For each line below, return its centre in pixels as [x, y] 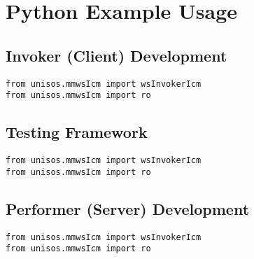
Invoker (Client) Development [117, 55]
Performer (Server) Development [128, 208]
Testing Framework [77, 132]
